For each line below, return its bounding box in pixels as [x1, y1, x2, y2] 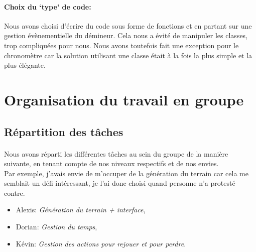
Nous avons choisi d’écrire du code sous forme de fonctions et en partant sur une [4, 20, 252, 31]
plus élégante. [4, 60, 46, 70]
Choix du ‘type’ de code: [4, 1, 91, 12]
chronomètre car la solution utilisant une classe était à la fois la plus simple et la [4, 50, 252, 60]
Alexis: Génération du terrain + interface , [16, 204, 146, 215]
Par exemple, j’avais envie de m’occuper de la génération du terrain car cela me [4, 168, 248, 178]
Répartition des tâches [4, 123, 123, 139]
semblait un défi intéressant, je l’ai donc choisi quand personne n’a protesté [4, 178, 235, 188]
